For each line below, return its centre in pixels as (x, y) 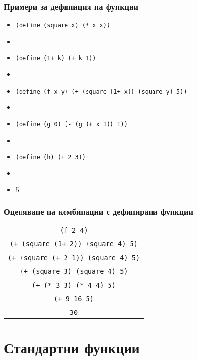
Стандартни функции (72, 348)
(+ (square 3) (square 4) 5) (74, 272)
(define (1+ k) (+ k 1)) (56, 59)
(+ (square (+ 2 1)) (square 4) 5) (74, 258)
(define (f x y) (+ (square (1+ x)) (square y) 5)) (101, 91)
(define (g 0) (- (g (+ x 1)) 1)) (71, 124)
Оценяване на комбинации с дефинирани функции (98, 211)
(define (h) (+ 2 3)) (50, 157)
